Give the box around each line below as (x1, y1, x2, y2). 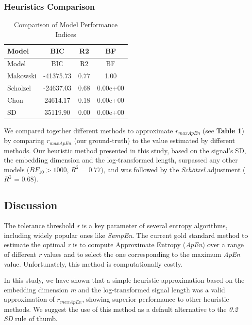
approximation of (4, 294, 55, 304)
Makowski (7, 71, 37, 81)
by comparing (4, 135, 45, 145)
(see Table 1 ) (202, 125, 244, 135)
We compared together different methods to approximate (4, 125, 173, 135)
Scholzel (7, 82, 31, 92)
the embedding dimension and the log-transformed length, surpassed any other (4, 155, 238, 165)
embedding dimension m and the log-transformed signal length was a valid (4, 284, 225, 294)
